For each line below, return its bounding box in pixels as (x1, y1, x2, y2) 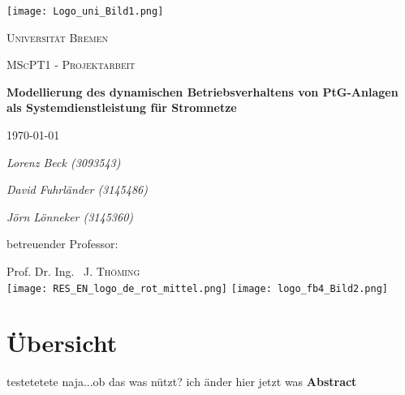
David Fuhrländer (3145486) (6, 181, 148, 198)
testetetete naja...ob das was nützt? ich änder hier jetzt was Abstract (6, 373, 357, 390)
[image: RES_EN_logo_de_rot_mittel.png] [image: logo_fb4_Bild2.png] (6, 282, 389, 294)
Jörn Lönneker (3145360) (6, 208, 134, 225)
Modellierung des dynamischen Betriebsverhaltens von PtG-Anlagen (6, 83, 399, 100)
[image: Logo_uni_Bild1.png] (6, 6, 164, 17)
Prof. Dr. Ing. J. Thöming (6, 263, 140, 279)
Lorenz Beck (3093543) (6, 153, 121, 170)
